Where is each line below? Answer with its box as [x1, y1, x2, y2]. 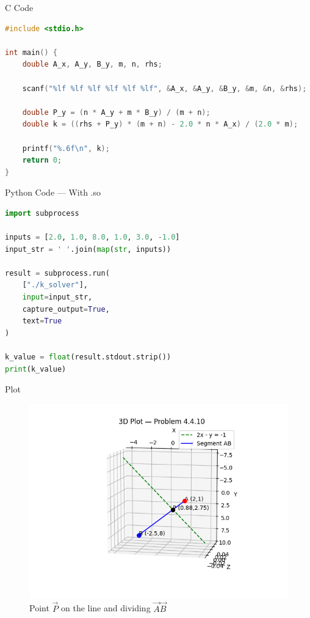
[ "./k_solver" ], [22, 281, 88, 290]
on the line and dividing [60, 601, 151, 614]
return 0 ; [22, 156, 62, 165]
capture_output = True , [22, 304, 110, 314]
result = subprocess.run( [5, 268, 110, 278]
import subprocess [5, 208, 79, 218]
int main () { [5, 48, 57, 57]
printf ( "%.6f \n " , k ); [22, 144, 110, 153]
